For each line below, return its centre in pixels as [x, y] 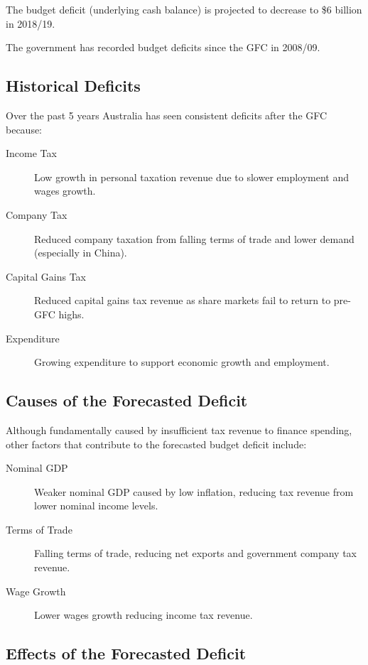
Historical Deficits [73, 86]
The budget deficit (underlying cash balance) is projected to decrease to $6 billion [184, 9]
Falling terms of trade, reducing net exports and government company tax [196, 553]
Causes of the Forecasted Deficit [127, 400]
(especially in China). [81, 253]
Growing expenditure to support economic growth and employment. [182, 362]
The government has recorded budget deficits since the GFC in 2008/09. [163, 47]
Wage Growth [36, 591]
